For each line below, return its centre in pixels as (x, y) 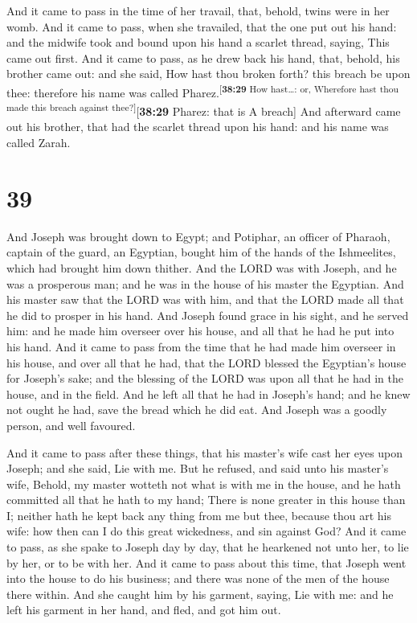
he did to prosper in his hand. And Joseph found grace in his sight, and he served (208, 315)
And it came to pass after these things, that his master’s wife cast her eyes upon (205, 452)
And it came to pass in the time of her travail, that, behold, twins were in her (198, 10)
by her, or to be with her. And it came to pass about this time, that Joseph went (206, 562)
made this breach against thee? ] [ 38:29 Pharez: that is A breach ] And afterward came (204, 110)
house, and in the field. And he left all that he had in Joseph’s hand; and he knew (208, 393)
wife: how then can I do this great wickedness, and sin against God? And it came (206, 531)
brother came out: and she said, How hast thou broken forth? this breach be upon (208, 74)
